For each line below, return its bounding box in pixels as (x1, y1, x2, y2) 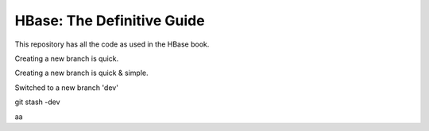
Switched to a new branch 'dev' (14, 83, 119, 92)
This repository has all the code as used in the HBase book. (14, 39, 210, 49)
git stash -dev (14, 97, 60, 107)
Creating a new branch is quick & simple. (14, 68, 149, 78)
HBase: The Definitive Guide (14, 12, 206, 29)
